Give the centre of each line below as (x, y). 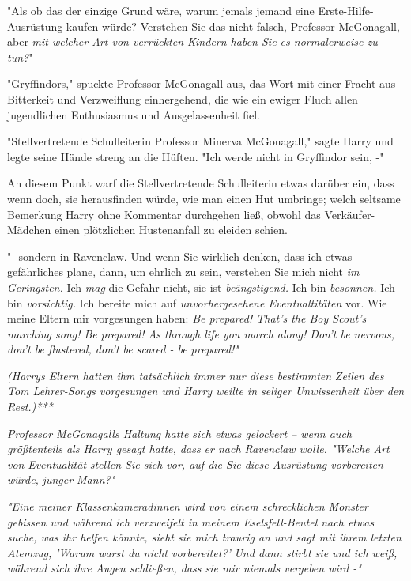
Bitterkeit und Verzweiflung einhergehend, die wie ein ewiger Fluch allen (183, 98)
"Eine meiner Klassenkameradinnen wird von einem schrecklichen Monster (188, 506)
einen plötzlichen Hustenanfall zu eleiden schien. (171, 230)
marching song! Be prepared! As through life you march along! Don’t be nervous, (201, 333)
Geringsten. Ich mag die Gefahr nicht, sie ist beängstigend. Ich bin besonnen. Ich (201, 287)
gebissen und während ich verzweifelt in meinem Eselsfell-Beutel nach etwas (191, 521)
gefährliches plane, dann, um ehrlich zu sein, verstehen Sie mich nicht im (183, 272)
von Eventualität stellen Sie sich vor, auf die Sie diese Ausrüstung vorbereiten (195, 464)
